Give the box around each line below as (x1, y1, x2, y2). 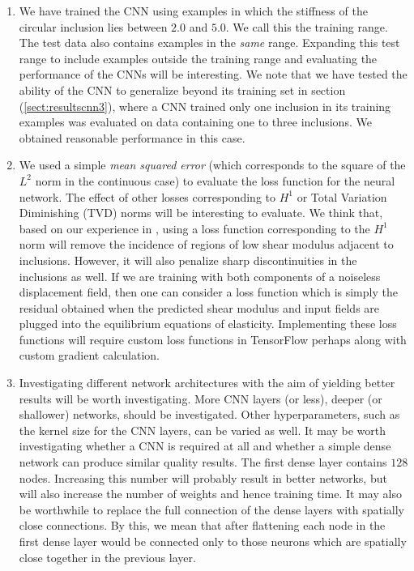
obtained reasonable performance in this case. (19, 129, 245, 146)
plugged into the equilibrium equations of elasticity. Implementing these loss (19, 315, 397, 332)
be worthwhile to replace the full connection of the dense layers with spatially (19, 501, 404, 518)
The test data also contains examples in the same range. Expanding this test (19, 34, 400, 51)
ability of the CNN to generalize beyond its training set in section (19, 81, 346, 98)
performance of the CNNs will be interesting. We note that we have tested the (19, 66, 408, 83)
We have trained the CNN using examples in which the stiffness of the (19, 2, 368, 19)
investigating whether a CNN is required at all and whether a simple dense (19, 437, 391, 454)
